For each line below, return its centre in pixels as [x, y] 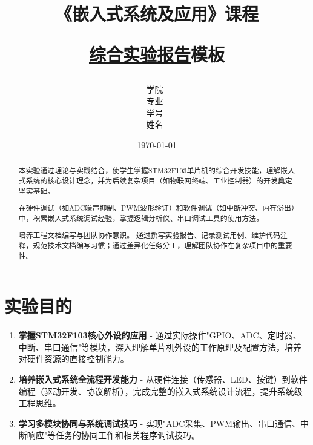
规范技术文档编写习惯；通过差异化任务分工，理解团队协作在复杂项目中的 [155, 246]
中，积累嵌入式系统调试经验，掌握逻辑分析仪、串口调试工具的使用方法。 [141, 218]
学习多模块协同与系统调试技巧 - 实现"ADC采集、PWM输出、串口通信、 [160, 423]
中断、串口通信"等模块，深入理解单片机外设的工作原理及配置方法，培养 [160, 347]
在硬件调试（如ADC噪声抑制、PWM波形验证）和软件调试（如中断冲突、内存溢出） [156, 208]
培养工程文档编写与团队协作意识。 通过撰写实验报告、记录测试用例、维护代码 [149, 235]
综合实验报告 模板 [157, 54]
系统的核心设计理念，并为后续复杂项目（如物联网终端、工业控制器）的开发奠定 [159, 180]
